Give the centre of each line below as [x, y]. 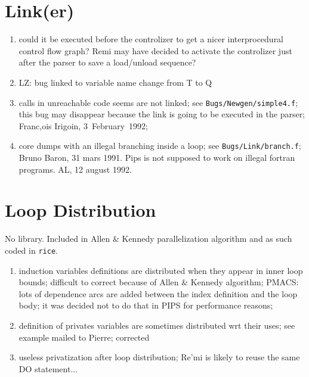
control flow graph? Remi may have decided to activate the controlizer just [155, 50]
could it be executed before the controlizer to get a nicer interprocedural [151, 39]
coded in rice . [31, 250]
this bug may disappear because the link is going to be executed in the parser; [162, 114]
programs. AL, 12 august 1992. [75, 169]
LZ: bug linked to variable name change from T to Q [115, 82]
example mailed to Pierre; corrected [84, 337]
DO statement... [48, 368]
